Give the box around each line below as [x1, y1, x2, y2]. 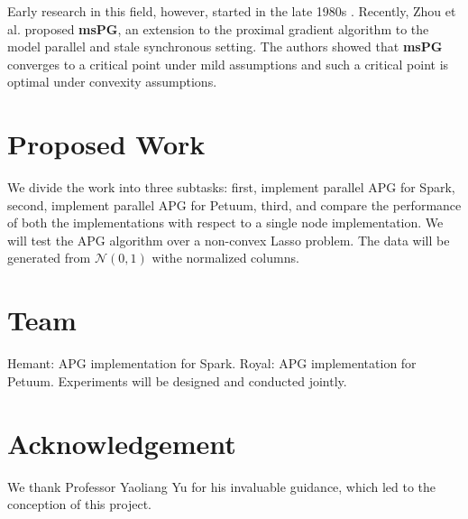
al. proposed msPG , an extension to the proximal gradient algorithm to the [7, 19, 429, 38]
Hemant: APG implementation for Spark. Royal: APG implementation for [7, 354, 417, 373]
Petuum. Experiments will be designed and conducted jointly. [7, 371, 347, 390]
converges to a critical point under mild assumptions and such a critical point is [7, 54, 449, 73]
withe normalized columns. [151, 248, 299, 267]
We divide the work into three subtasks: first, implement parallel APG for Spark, [7, 178, 455, 197]
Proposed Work [7, 125, 206, 162]
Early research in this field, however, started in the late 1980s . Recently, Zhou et [7, 2, 456, 20]
